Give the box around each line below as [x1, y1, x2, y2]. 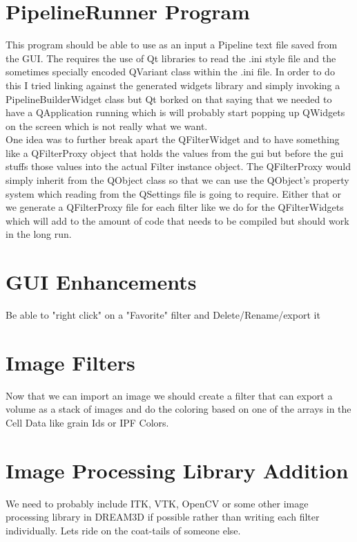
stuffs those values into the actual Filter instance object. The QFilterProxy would [6, 159, 351, 174]
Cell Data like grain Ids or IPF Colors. [6, 415, 169, 430]
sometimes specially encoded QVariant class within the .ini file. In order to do [6, 64, 335, 79]
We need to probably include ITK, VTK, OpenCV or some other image [6, 496, 309, 510]
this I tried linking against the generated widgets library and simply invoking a [6, 77, 340, 92]
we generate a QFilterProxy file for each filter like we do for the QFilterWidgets [6, 200, 344, 214]
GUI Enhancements [6, 268, 197, 296]
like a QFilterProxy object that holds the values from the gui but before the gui [6, 145, 344, 160]
